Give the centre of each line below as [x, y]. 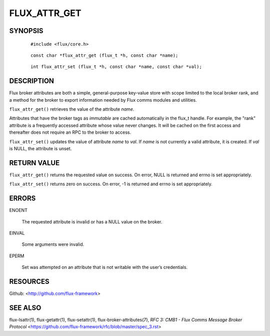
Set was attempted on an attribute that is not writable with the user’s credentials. [104, 267]
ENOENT [18, 210]
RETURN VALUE [34, 163]
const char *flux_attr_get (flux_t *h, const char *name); [104, 55]
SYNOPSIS [26, 31]
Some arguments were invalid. [53, 244]
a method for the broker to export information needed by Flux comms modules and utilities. [103, 100]
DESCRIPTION [32, 81]
